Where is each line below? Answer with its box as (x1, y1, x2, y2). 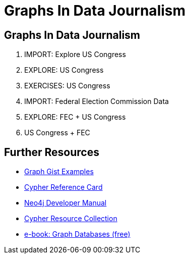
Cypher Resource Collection (24, 214, 117, 223)
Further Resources (4, 145, 99, 159)
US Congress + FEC (24, 128, 90, 137)
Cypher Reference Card (24, 183, 103, 192)
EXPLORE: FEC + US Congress (24, 113, 126, 122)
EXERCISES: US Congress (24, 81, 110, 90)
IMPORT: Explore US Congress (24, 50, 126, 59)
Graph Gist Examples (24, 167, 94, 176)
